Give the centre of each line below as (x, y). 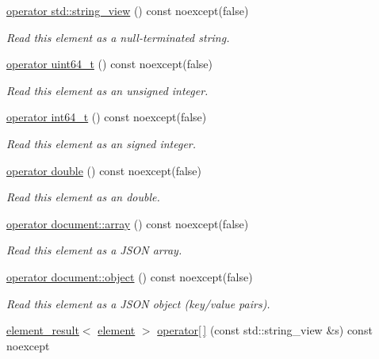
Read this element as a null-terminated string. (118, 37)
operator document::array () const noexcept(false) (128, 223)
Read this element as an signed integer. (101, 143)
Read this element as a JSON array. (94, 250)
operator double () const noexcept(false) (104, 170)
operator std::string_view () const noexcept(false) (128, 10)
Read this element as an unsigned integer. (107, 90)
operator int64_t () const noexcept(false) (107, 117)
